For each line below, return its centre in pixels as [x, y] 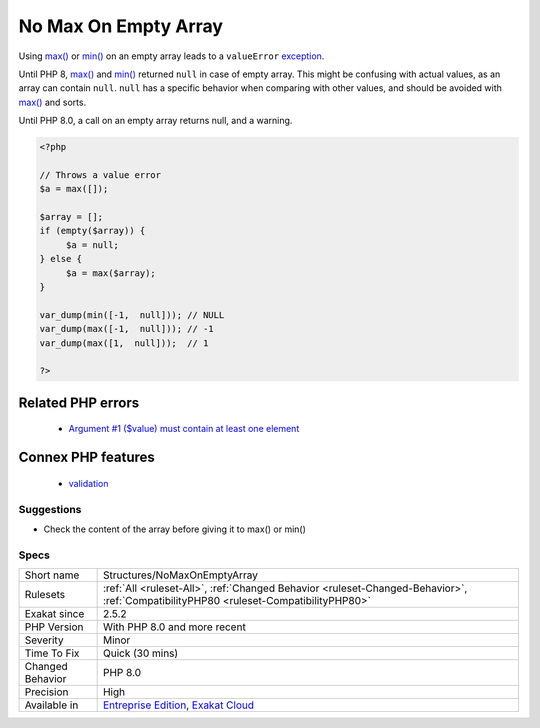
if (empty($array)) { [92, 231]
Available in [51, 705]
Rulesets [44, 595]
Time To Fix [52, 653]
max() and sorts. [52, 102]
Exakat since [54, 614]
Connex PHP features [86, 457]
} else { [61, 259]
